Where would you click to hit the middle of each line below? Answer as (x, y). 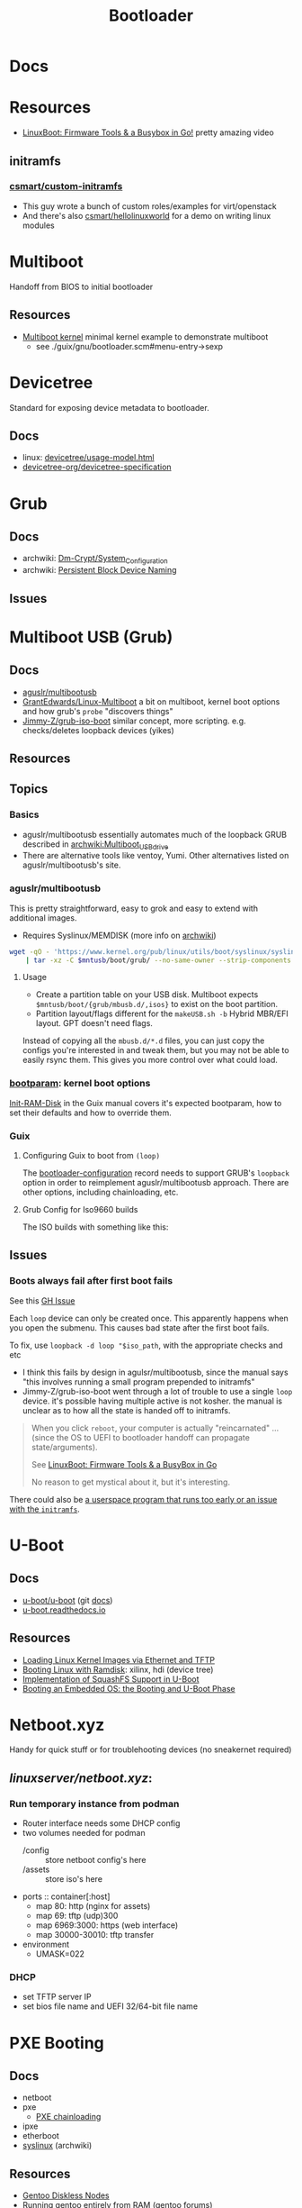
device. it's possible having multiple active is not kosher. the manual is (152, 1401)
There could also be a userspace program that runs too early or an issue (143, 1499)
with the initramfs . (45, 1509)
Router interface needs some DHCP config (101, 1823)
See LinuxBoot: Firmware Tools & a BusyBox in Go (124, 1464)
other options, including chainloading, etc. (100, 1192)
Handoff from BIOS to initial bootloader (81, 286)
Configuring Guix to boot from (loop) (91, 1156)
